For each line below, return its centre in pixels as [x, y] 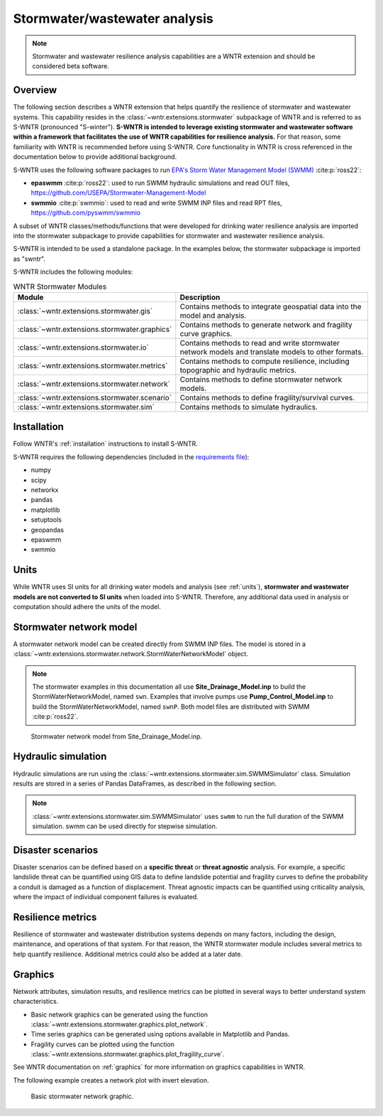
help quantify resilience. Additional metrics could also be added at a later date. [128, 954]
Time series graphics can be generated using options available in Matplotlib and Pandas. [160, 1034]
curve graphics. [206, 333]
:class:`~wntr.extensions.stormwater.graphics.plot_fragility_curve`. [128, 1054]
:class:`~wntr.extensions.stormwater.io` [83, 347]
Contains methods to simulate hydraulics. [249, 407]
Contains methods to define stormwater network [261, 379]
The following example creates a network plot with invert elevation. [111, 1080]
